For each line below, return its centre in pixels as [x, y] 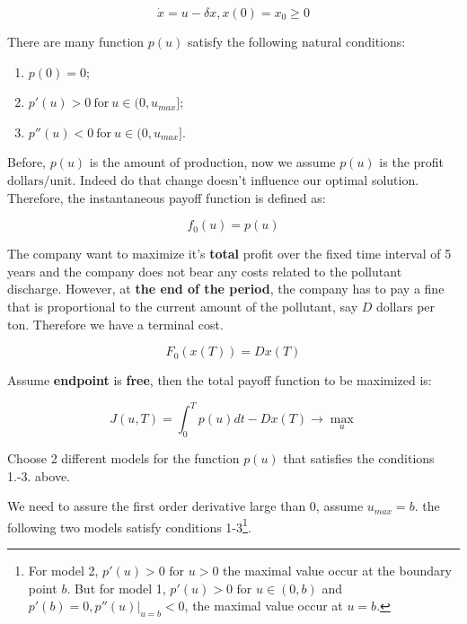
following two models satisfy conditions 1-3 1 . [129, 525]
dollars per [405, 306]
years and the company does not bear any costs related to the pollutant [205, 271]
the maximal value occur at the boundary [337, 571]
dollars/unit [40, 181]
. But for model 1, [116, 588]
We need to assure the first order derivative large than [157, 506]
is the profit [412, 162]
